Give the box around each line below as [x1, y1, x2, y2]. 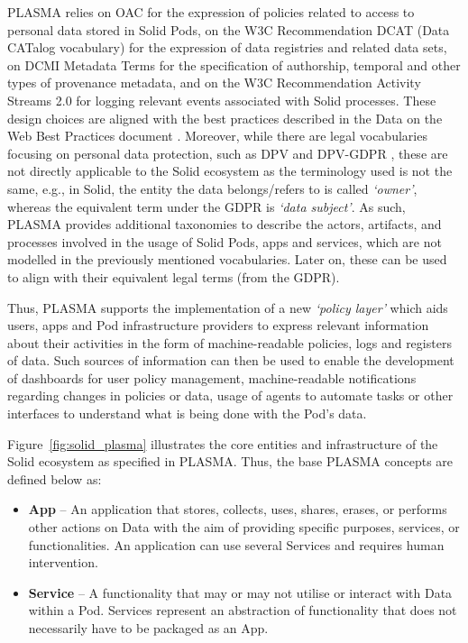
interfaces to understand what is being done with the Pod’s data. [7, 404, 367, 423]
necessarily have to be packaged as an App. [28, 619, 269, 637]
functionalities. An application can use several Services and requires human [28, 535, 445, 554]
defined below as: [7, 469, 102, 488]
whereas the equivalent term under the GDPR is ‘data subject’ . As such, [7, 197, 406, 216]
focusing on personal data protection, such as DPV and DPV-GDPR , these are [7, 143, 448, 162]
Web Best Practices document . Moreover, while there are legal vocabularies [7, 126, 427, 145]
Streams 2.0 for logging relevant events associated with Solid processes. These [7, 90, 436, 109]
